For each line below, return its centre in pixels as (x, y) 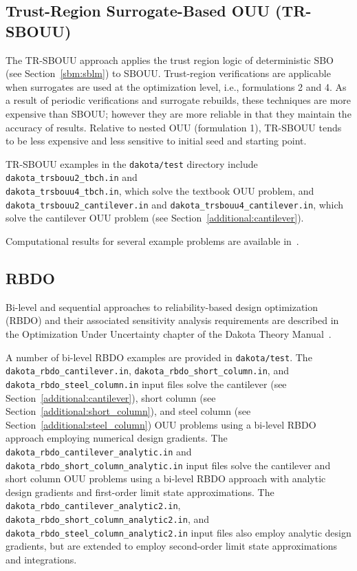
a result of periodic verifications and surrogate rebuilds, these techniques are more (178, 100)
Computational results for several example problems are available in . (152, 240)
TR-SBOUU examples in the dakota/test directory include (132, 163)
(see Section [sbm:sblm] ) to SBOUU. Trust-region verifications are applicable (168, 73)
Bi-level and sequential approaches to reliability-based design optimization (162, 306)
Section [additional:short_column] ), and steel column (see (128, 411)
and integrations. (41, 559)
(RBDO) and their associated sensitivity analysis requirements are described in (172, 320)
